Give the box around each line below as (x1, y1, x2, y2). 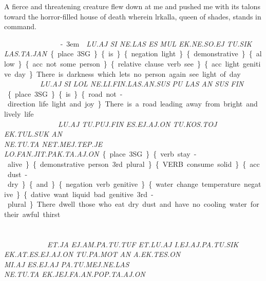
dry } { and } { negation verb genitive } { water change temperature (7, 179, 240, 189)
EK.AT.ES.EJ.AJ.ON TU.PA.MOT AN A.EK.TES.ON (4, 249, 181, 260)
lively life (4, 108, 34, 119)
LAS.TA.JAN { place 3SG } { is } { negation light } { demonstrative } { (4, 48, 253, 59)
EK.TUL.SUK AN (4, 128, 62, 139)
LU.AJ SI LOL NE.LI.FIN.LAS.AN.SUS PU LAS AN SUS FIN (40, 78, 244, 89)
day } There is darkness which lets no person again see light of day (14, 68, 241, 79)
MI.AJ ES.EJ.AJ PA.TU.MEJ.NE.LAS (4, 258, 129, 269)
